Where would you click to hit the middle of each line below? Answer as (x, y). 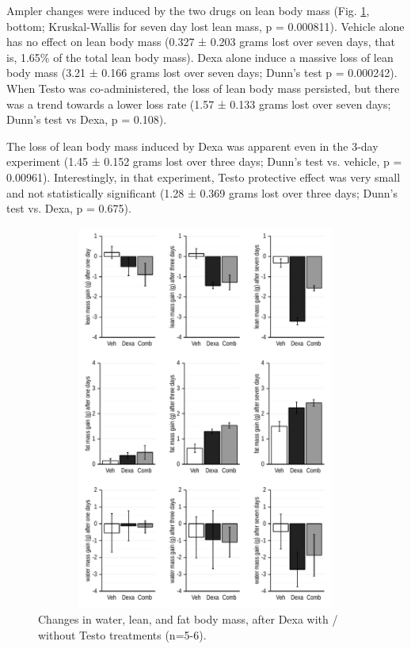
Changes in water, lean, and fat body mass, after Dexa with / (188, 619)
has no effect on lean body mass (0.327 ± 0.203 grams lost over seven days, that (201, 42)
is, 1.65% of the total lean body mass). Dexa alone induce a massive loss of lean (200, 57)
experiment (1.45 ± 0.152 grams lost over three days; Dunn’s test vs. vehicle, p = (204, 161)
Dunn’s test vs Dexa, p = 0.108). (87, 119)
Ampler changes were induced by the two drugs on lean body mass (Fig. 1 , (188, 10)
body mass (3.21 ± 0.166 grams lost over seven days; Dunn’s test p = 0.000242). (202, 73)
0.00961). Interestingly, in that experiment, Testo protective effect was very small (204, 177)
